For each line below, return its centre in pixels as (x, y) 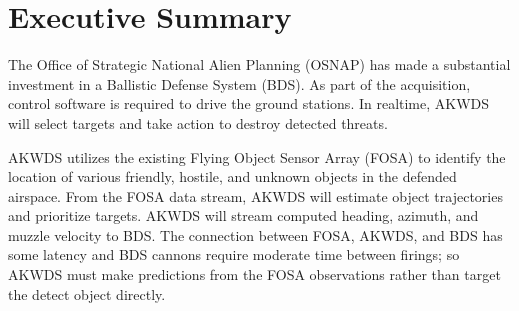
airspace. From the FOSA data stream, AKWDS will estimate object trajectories (255, 195)
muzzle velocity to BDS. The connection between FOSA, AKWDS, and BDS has (255, 234)
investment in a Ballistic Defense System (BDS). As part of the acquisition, (239, 83)
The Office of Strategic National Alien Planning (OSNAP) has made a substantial (259, 64)
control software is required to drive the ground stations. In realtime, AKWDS (249, 103)
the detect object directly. (87, 293)
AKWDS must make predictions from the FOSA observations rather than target (254, 274)
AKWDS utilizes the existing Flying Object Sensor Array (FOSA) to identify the (257, 156)
